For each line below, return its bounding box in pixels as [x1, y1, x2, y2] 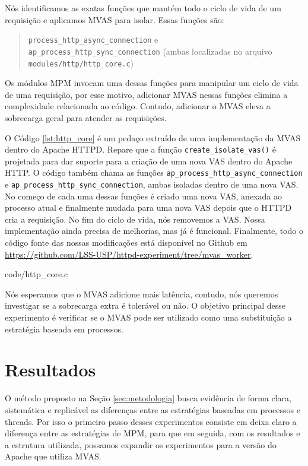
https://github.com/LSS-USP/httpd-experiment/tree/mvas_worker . [5, 248, 253, 260]
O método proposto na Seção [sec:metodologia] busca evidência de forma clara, [5, 392, 291, 404]
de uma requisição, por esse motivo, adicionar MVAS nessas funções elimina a [5, 88, 288, 100]
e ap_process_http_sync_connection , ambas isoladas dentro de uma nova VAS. [5, 178, 299, 191]
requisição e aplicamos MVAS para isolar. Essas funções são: [5, 13, 224, 26]
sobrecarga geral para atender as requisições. [5, 111, 167, 123]
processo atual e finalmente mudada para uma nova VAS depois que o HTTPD [5, 201, 292, 214]
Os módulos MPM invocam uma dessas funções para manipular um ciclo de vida [5, 77, 299, 89]
